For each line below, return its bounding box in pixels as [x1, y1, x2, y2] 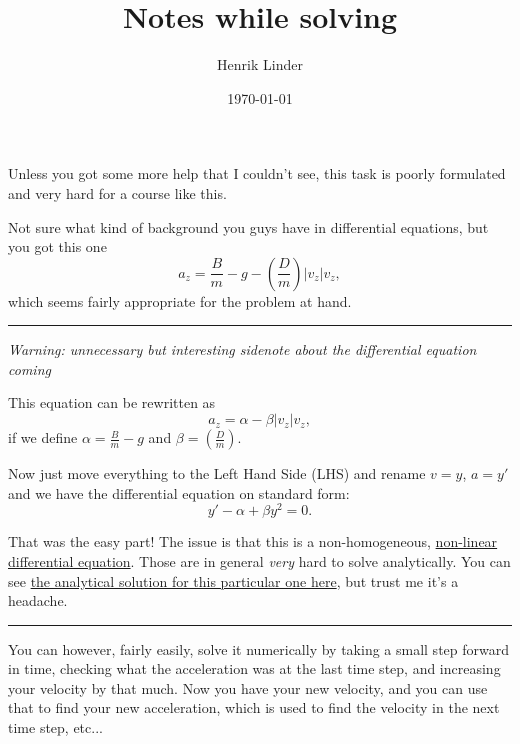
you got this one [8, 236, 107, 257]
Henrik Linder [217, 54, 303, 75]
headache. [8, 590, 68, 611]
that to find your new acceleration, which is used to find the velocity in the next [8, 697, 500, 718]
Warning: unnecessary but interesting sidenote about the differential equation [8, 339, 477, 360]
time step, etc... [8, 717, 103, 738]
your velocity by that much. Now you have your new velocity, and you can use [8, 677, 488, 698]
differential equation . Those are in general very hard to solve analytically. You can [8, 550, 511, 571]
